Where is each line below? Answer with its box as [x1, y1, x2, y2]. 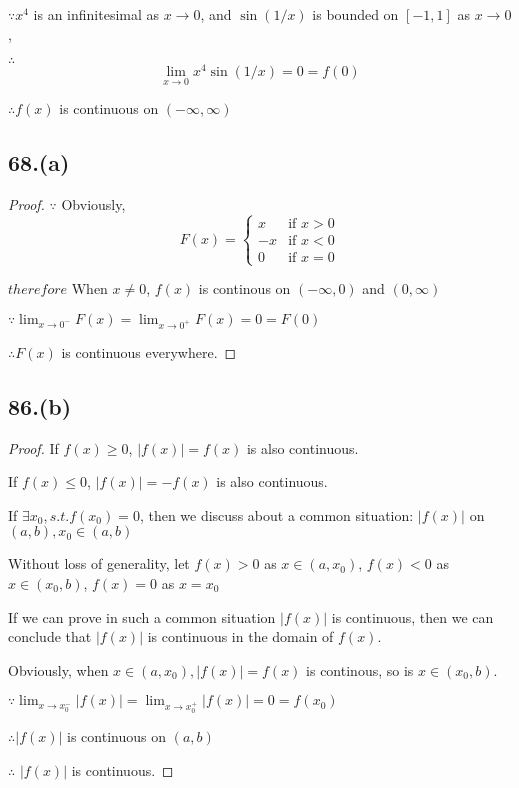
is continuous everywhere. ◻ [61, 341, 237, 362]
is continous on [198, 278, 291, 299]
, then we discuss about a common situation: [139, 504, 414, 525]
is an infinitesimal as [33, 4, 160, 24]
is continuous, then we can [331, 606, 494, 627]
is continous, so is [306, 659, 414, 680]
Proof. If [8, 437, 59, 458]
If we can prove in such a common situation [8, 606, 276, 627]
